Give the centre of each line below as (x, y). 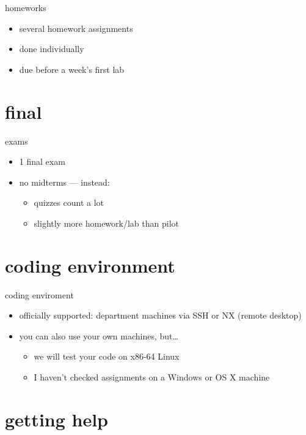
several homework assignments (76, 28)
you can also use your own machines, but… (99, 335)
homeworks (26, 7)
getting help (57, 419)
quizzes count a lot (69, 202)
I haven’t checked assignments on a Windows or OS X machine (152, 376)
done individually (52, 49)
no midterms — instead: (64, 182)
